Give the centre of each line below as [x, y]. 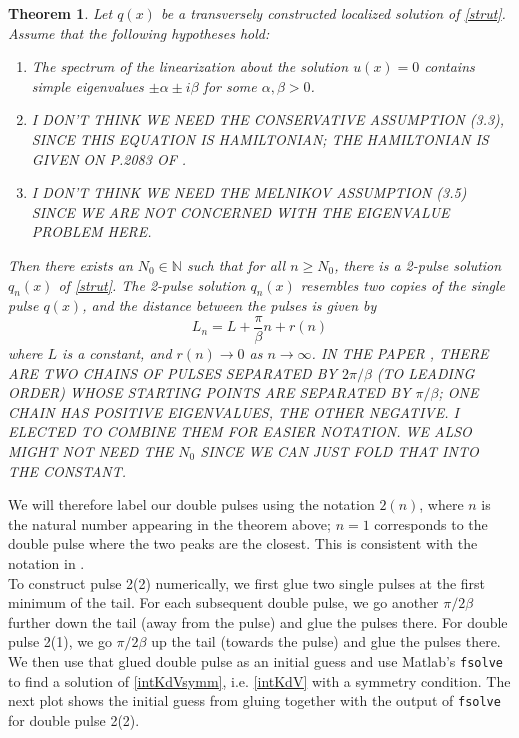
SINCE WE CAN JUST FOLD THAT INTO [339, 450]
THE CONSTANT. [67, 470]
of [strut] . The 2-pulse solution [152, 284]
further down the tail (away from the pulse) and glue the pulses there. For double [258, 621]
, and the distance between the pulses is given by [229, 305]
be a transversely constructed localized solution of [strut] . [333, 13]
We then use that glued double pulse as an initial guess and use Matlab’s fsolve [255, 660]
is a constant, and [117, 352]
